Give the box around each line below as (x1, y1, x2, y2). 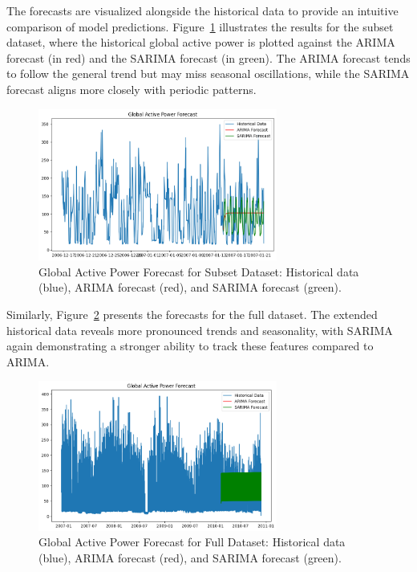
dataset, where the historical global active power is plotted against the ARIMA (6, 34, 395, 51)
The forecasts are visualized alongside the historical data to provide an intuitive (6, 2, 399, 18)
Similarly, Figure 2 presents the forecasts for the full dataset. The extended (6, 305, 378, 322)
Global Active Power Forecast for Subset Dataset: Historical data (38, 263, 359, 280)
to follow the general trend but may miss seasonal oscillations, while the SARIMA (6, 65, 410, 82)
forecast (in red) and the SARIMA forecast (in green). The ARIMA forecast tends (6, 49, 411, 66)
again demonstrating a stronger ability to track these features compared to (6, 337, 374, 354)
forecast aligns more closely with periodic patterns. (6, 80, 257, 97)
